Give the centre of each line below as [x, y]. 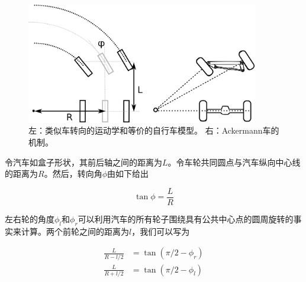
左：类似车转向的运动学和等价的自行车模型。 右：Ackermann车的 [154, 130]
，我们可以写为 [161, 231]
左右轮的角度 [30, 218]
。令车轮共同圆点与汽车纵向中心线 [234, 162]
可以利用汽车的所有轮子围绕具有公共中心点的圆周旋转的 [186, 218]
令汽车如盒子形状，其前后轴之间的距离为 [83, 162]
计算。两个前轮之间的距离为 [75, 231]
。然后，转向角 [73, 174]
